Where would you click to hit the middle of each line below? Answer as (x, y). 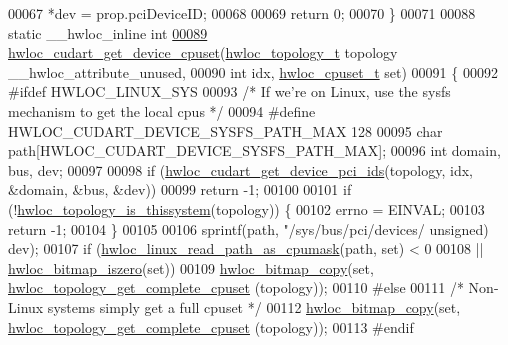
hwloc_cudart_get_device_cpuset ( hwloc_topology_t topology (203, 52)
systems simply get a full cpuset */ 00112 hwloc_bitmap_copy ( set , (254, 306)
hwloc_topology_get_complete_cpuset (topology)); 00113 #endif (211, 326)
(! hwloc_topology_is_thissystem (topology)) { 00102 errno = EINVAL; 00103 (246, 208)
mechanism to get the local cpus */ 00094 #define (162, 110)
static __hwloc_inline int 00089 (108, 32)
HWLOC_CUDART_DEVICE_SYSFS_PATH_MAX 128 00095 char (225, 130)
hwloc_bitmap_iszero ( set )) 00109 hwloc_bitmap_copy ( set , (191, 267)
